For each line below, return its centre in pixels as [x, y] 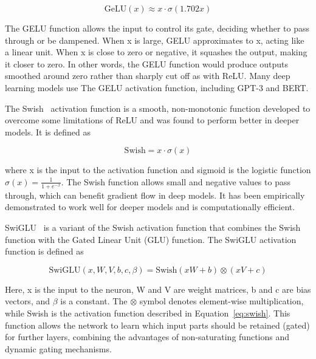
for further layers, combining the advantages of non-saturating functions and [147, 337]
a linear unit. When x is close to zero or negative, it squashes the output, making [156, 52]
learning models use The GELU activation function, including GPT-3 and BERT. [157, 87]
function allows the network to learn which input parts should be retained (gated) [157, 325]
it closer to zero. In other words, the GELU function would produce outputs [147, 63]
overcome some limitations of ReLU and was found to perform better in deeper [152, 120]
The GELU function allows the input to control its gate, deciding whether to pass [157, 28]
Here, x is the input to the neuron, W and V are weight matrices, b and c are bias [158, 289]
